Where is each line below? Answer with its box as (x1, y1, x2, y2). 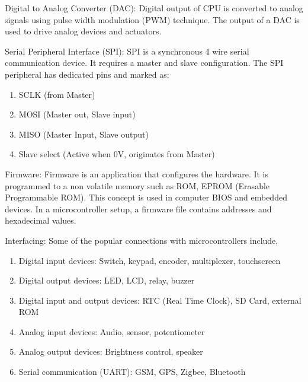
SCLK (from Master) (18, 88, 95, 100)
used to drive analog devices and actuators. (5, 25, 162, 37)
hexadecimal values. (5, 214, 76, 227)
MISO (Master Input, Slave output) (18, 128, 149, 140)
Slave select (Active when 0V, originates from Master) (18, 148, 215, 160)
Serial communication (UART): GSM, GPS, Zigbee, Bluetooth (18, 365, 246, 378)
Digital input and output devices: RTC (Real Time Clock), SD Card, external (18, 294, 301, 306)
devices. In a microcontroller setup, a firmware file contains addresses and (5, 202, 272, 215)
